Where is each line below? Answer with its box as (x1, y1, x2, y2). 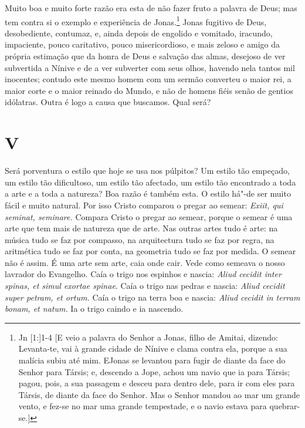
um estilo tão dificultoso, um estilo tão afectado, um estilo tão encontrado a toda (5, 176, 296, 188)
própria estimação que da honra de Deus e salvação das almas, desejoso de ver (5, 50, 286, 62)
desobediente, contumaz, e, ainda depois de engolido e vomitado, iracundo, (5, 26, 273, 39)
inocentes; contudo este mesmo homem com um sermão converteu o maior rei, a (5, 73, 292, 85)
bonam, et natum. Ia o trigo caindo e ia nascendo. (5, 302, 184, 315)
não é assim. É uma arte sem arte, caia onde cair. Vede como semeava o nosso (5, 256, 285, 268)
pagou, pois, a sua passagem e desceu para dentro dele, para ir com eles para (18, 377, 295, 389)
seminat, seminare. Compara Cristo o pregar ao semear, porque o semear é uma (5, 210, 293, 223)
